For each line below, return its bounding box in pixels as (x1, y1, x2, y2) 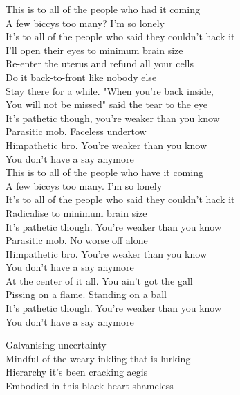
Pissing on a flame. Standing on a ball (6, 287, 167, 301)
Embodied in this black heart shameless (6, 378, 174, 393)
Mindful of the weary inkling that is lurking (6, 351, 191, 365)
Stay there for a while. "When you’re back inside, (6, 83, 214, 98)
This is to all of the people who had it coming (6, 2, 200, 16)
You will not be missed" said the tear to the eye (6, 97, 208, 112)
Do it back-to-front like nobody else (6, 69, 157, 84)
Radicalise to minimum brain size (6, 205, 147, 220)
